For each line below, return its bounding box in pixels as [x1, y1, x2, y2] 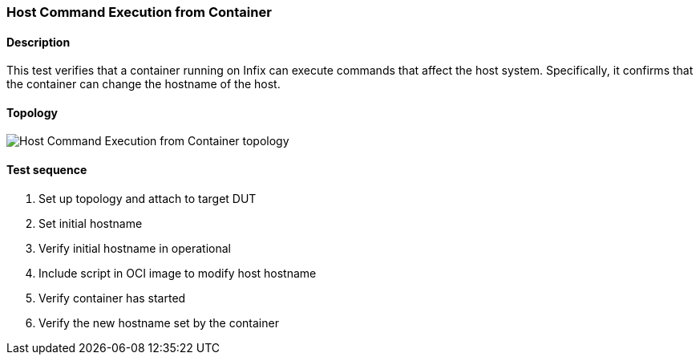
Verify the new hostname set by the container [38, 315, 279, 330]
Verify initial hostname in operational [38, 241, 231, 255]
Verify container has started [38, 290, 186, 305]
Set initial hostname [38, 216, 143, 230]
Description [6, 34, 71, 49]
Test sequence [6, 163, 87, 177]
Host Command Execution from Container [6, 4, 272, 20]
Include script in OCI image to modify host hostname [38, 266, 317, 280]
